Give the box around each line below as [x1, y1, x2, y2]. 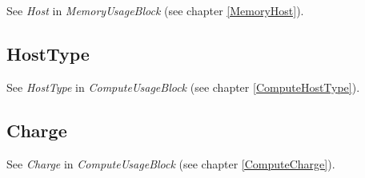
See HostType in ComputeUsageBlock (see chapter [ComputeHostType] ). [6, 78, 360, 95]
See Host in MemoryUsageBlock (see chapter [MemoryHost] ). [6, 2, 304, 18]
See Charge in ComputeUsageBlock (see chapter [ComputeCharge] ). [6, 155, 335, 172]
